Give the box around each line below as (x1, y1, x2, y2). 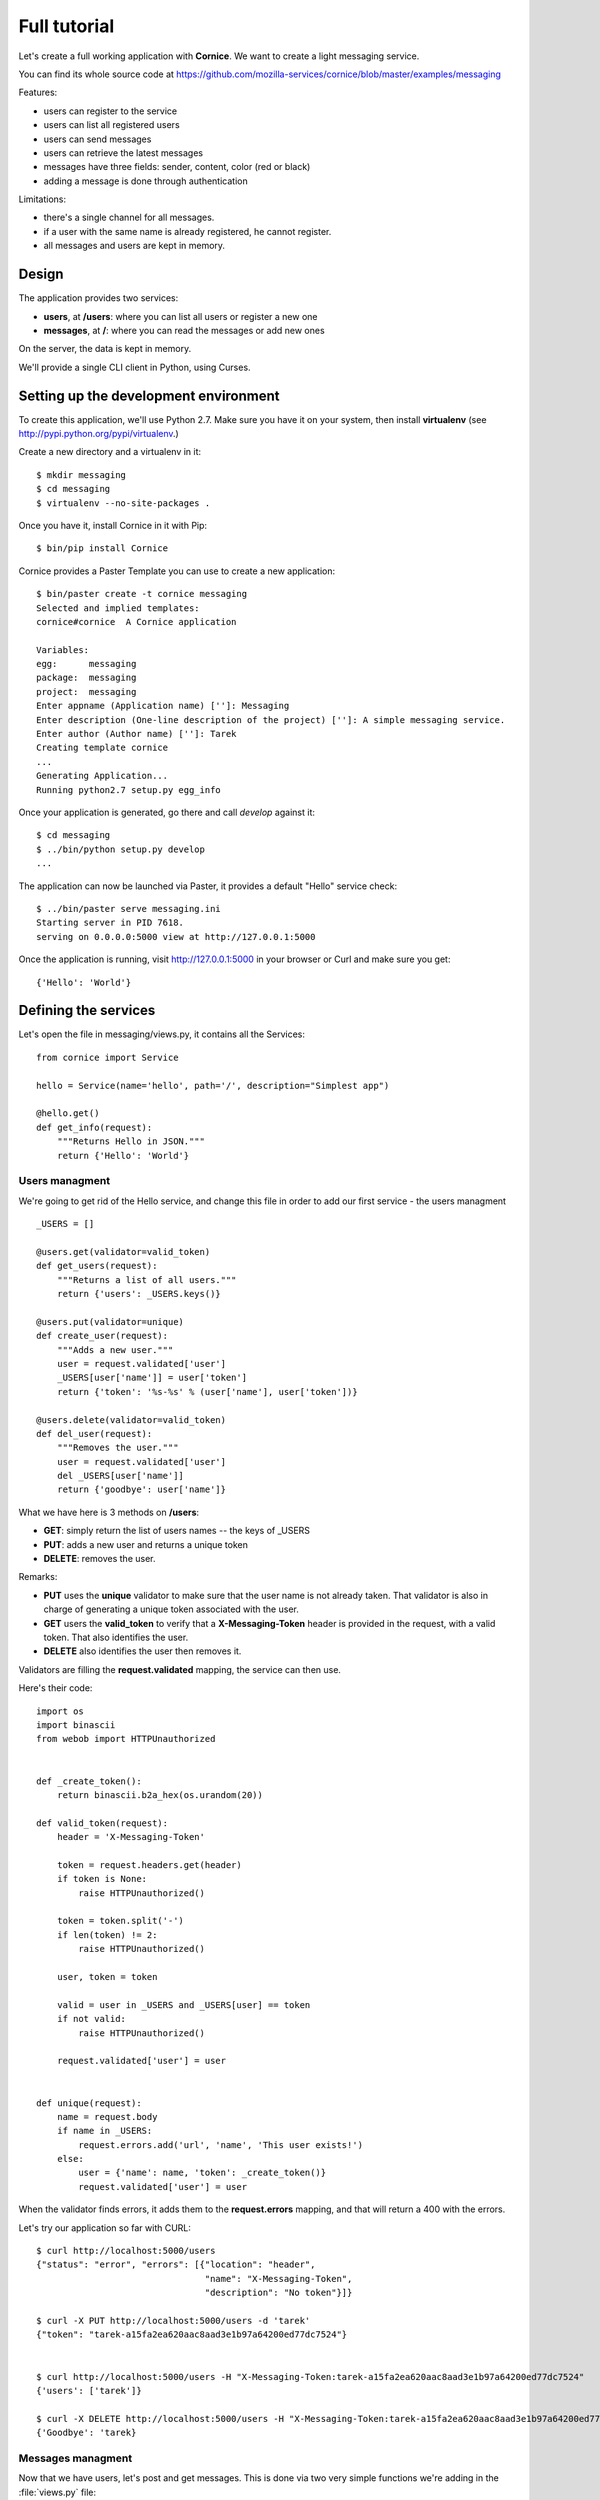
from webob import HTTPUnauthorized (36, 1733, 216, 1745)
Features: (18, 86, 58, 99)
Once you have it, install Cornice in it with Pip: (18, 519, 208, 531)
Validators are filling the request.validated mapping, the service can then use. (18, 1663, 342, 1675)
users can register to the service (43, 105, 178, 117)
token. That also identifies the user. (43, 1631, 189, 1643)
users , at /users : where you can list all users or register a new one (43, 310, 318, 322)
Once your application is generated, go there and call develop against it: (18, 806, 315, 818)
